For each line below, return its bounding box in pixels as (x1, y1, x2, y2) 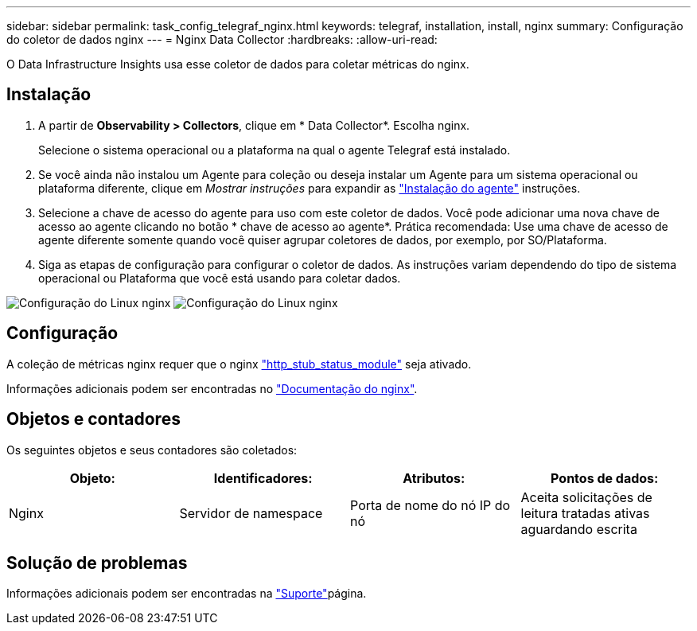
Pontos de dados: (551, 469, 659, 486)
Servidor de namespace (179, 504, 323, 521)
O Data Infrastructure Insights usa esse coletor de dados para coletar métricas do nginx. (6, 57, 469, 71)
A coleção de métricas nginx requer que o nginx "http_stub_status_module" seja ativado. (6, 356, 472, 371)
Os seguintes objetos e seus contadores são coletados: (6, 442, 298, 457)
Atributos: (403, 469, 465, 486)
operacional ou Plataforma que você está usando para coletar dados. (38, 271, 401, 285)
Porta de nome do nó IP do (350, 497, 511, 513)
